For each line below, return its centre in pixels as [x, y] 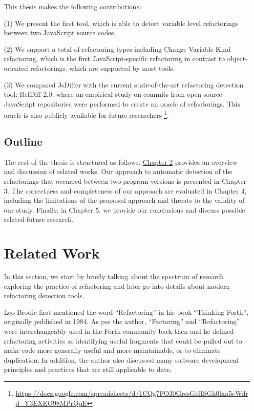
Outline [23, 141]
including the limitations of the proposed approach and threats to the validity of [124, 200]
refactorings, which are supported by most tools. [103, 68]
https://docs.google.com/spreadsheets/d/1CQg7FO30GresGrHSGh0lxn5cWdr [132, 393]
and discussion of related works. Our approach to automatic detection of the [118, 171]
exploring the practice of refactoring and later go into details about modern [117, 286]
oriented [16, 68]
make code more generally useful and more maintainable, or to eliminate [112, 350]
